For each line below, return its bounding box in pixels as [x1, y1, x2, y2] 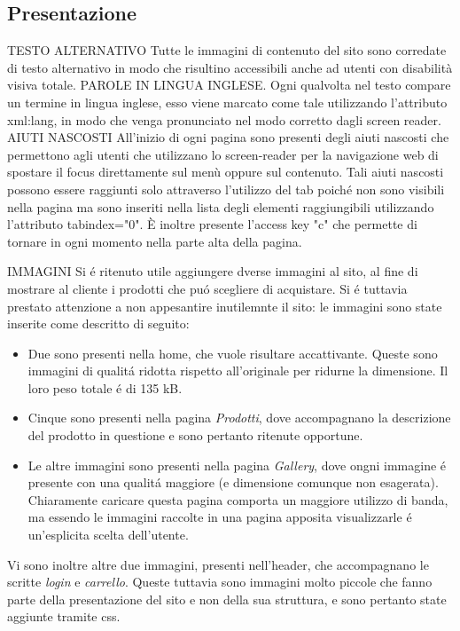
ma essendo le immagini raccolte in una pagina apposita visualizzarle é [27, 508, 412, 526]
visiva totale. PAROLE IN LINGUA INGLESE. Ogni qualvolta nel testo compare [7, 75, 451, 94]
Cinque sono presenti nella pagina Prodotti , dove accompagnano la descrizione [27, 408, 451, 427]
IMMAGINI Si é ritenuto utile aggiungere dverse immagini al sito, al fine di [7, 262, 418, 280]
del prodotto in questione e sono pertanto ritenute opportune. [27, 426, 363, 445]
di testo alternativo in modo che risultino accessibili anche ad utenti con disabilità [7, 58, 453, 76]
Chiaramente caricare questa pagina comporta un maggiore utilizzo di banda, [27, 490, 448, 509]
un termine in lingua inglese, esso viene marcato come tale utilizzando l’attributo [7, 92, 448, 111]
